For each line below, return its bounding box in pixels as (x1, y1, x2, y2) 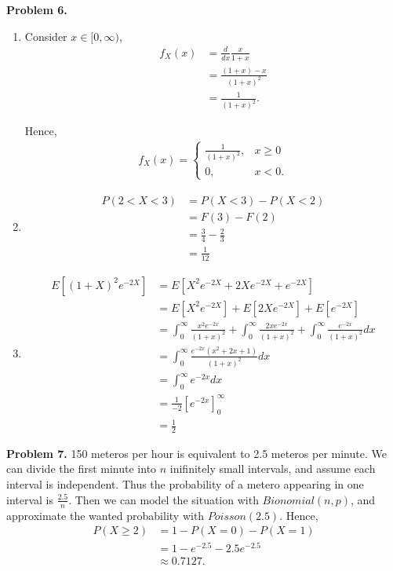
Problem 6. (6, 2, 67, 17)
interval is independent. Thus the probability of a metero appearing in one (6, 476, 364, 492)
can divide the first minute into (6, 460, 157, 477)
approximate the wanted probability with (6, 507, 205, 523)
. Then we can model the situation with (68, 491, 259, 507)
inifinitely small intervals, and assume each (169, 460, 376, 477)
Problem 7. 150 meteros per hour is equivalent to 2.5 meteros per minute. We (6, 445, 387, 461)
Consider (24, 27, 67, 44)
